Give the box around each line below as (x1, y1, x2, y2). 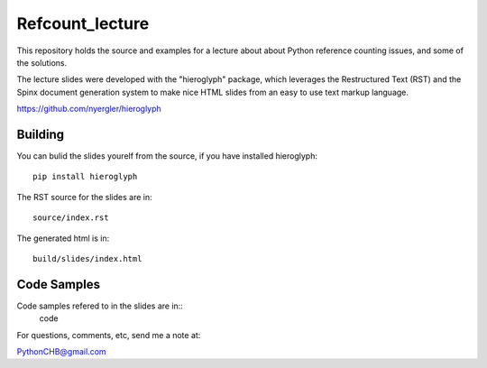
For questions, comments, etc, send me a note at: (16, 329, 201, 340)
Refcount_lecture (16, 14, 150, 33)
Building (16, 126, 65, 142)
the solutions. (16, 57, 68, 68)
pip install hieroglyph (32, 171, 138, 182)
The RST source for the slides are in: (16, 191, 152, 202)
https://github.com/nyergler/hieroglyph (16, 104, 161, 115)
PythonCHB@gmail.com (16, 346, 107, 357)
